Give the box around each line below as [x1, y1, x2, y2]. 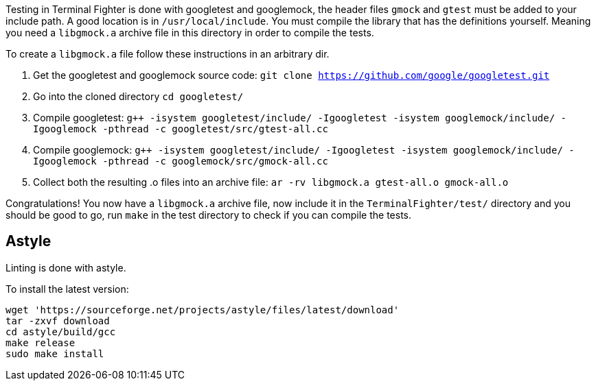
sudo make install [5, 348, 104, 359]
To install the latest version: [5, 282, 129, 295]
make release [5, 337, 76, 348]
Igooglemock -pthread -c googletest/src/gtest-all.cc [33, 123, 328, 134]
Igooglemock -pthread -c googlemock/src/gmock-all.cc [33, 156, 328, 167]
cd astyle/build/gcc [5, 326, 116, 337]
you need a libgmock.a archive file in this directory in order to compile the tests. [5, 27, 374, 38]
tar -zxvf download [5, 315, 110, 326]
